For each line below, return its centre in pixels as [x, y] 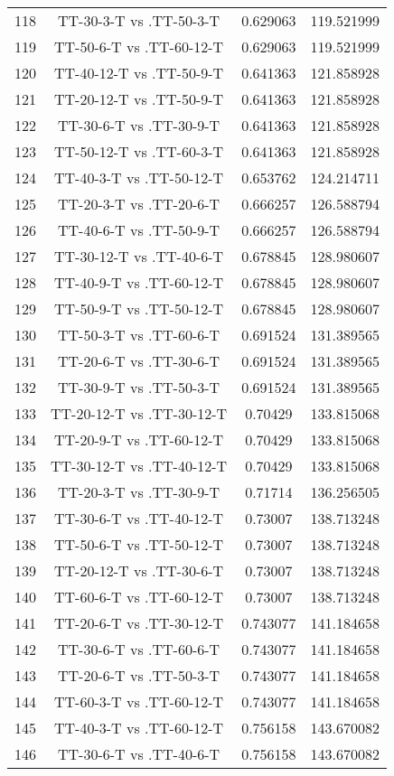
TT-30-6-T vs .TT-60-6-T [139, 649]
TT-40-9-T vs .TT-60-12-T [139, 282]
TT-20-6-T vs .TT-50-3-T [139, 675]
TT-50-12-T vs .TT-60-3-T [139, 151]
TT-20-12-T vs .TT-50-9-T [139, 99]
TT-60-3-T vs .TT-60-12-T [139, 701]
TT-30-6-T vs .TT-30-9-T [139, 125]
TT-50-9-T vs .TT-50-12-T [139, 309]
